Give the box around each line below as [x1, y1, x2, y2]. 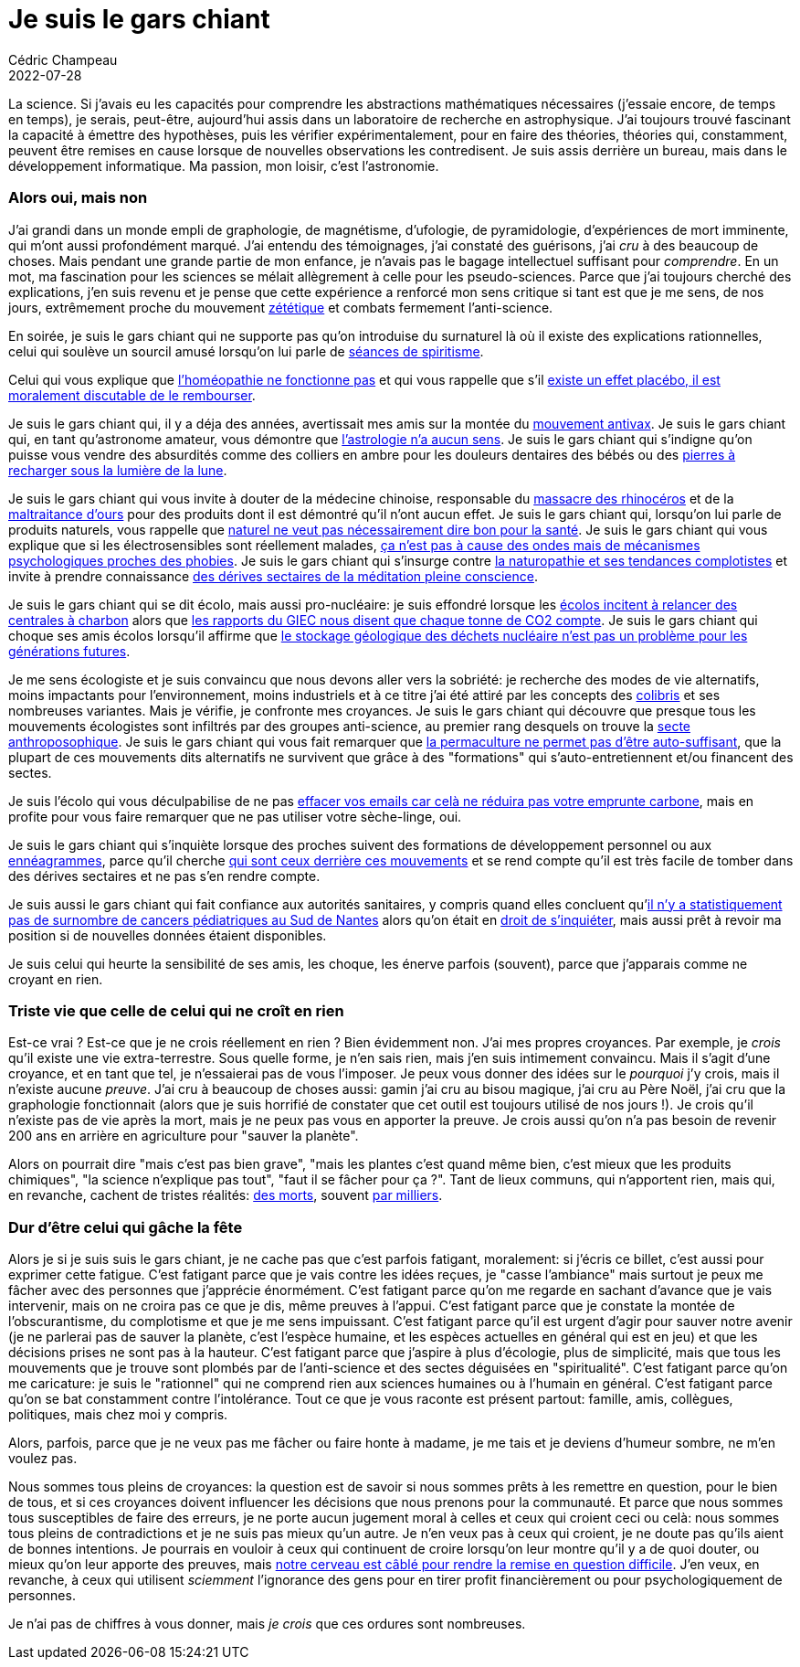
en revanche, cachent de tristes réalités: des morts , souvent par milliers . [8, 1187, 443, 1204]
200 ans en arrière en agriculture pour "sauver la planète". [8, 1128, 359, 1144]
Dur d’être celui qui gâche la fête [8, 1217, 243, 1237]
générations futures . [8, 642, 131, 659]
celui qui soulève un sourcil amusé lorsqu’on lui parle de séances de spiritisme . [8, 343, 484, 359]
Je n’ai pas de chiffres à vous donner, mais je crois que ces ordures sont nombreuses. [8, 1616, 526, 1631]
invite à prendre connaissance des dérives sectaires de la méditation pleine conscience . [8, 568, 538, 584]
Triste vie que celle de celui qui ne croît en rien [8, 1001, 344, 1020]
